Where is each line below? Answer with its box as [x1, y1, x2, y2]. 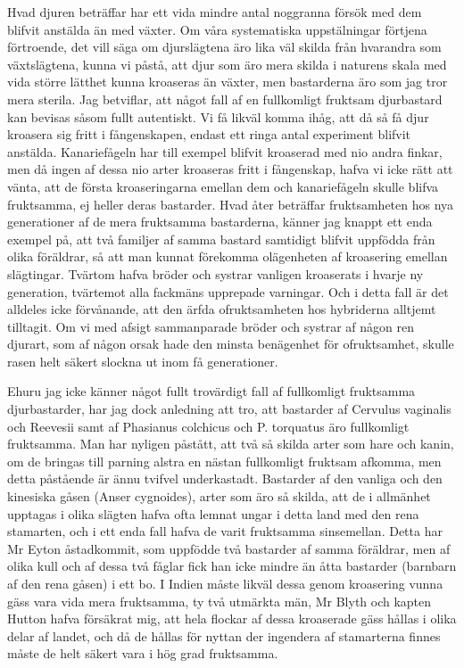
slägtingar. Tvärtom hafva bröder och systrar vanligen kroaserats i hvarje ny [7, 264, 424, 283]
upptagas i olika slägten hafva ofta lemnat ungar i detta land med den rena [7, 504, 419, 523]
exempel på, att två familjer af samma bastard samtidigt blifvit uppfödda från [7, 229, 435, 248]
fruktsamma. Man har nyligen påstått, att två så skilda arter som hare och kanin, [7, 434, 454, 453]
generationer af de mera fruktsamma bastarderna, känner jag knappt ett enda [7, 212, 433, 231]
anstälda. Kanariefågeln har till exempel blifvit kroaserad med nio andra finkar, [7, 142, 443, 161]
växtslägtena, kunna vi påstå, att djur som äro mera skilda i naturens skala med [7, 54, 447, 73]
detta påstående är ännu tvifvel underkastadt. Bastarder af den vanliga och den [7, 469, 443, 488]
